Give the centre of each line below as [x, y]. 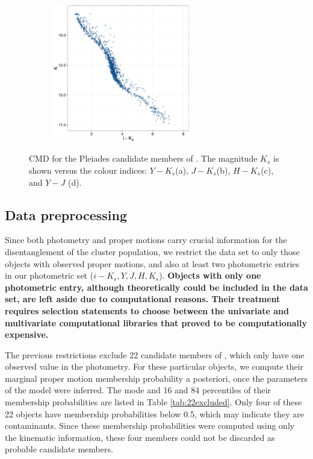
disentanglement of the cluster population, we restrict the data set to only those [152, 251]
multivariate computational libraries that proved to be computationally [156, 322]
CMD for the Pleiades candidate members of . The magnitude [143, 158]
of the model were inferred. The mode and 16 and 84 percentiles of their [138, 390]
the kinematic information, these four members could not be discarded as [140, 437]
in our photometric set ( [49, 275]
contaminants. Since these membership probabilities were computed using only [150, 426]
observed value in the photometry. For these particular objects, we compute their [154, 366]
